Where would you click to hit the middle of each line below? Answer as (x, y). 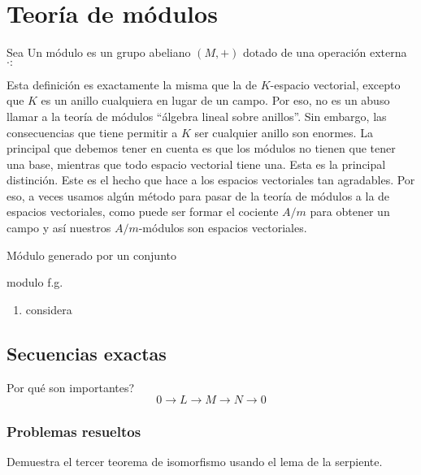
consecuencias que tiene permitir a (92, 132)
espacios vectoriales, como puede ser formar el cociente (143, 212)
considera (49, 309)
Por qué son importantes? (71, 387)
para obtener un (350, 212)
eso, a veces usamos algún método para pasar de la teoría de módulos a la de (198, 195)
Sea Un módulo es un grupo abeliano (99, 52)
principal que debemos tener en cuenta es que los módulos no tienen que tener (201, 148)
